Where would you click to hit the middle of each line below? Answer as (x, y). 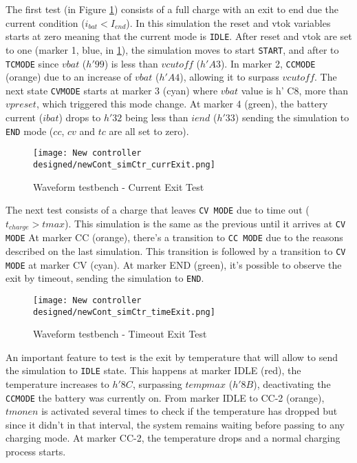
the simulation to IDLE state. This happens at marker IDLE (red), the (153, 370)
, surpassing (157, 384)
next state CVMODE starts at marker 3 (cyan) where (112, 90)
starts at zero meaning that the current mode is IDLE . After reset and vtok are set (179, 36)
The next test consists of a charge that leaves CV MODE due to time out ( (158, 210)
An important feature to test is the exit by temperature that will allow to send (172, 357)
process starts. (36, 452)
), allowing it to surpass (229, 77)
